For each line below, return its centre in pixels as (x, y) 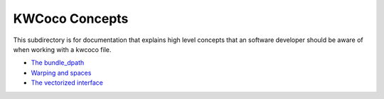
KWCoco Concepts (71, 19)
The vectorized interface (67, 83)
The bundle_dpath (58, 63)
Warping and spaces (61, 73)
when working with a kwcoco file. (62, 49)
